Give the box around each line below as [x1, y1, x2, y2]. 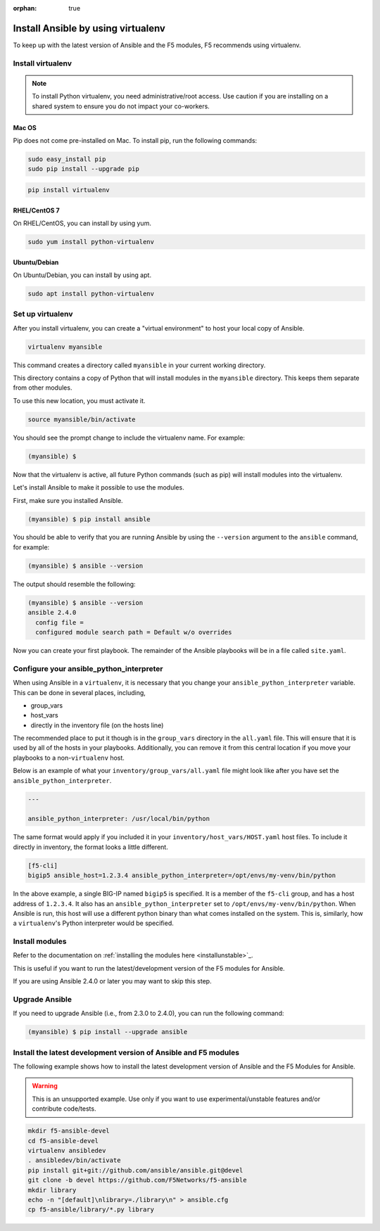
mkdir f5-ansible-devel [27, 1127, 110, 1135]
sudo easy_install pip [27, 155, 106, 163]
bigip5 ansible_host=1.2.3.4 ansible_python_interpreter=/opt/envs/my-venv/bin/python [27, 872, 336, 879]
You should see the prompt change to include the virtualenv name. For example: [13, 433, 246, 442]
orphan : [13, 4, 37, 12]
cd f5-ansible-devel [27, 1137, 99, 1144]
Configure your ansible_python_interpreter [13, 663, 163, 673]
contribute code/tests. [32, 1104, 96, 1113]
